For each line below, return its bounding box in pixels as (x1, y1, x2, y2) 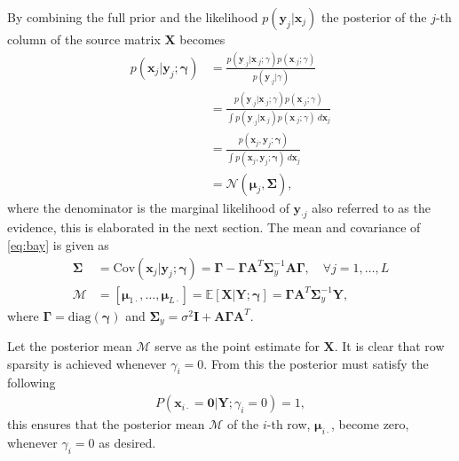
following (7, 373, 56, 392)
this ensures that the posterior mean (7, 415, 205, 434)
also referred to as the (312, 198, 431, 216)
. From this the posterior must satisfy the (203, 354, 429, 372)
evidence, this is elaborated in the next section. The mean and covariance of (7, 218, 421, 237)
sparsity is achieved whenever (7, 354, 167, 372)
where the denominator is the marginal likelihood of (7, 198, 289, 216)
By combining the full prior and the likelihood (7, 8, 258, 26)
